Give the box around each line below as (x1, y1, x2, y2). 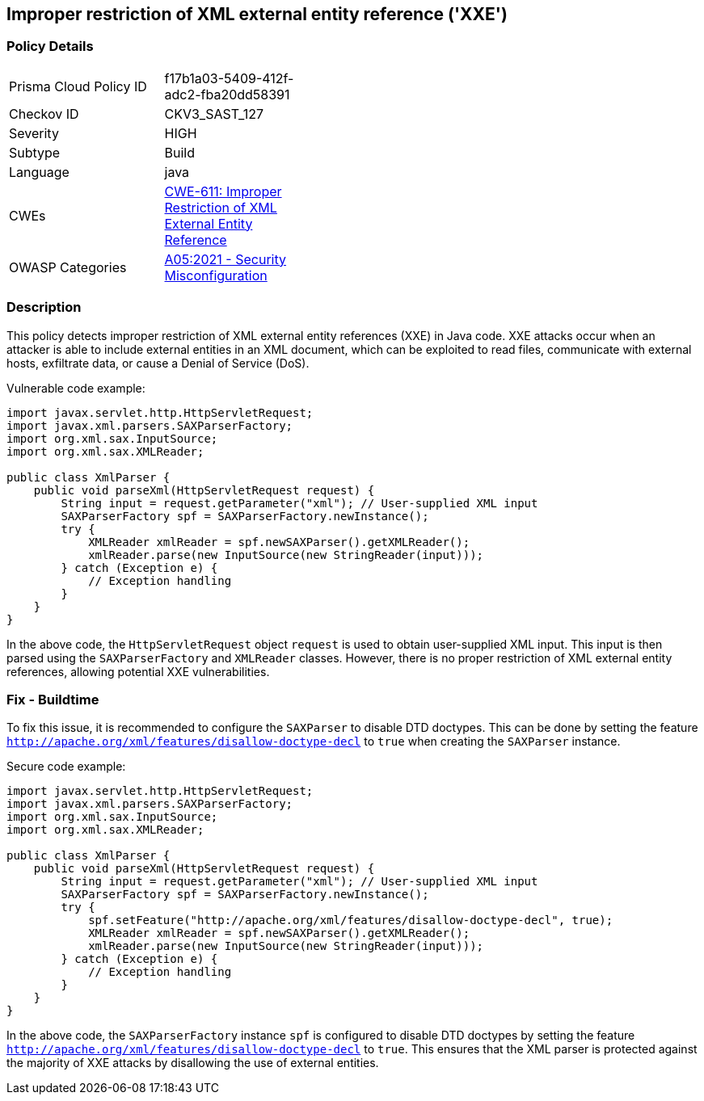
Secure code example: (6, 759, 126, 774)
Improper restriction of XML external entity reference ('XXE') (6, 4, 508, 24)
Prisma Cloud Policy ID (9, 78, 147, 95)
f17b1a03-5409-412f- (164, 69, 294, 86)
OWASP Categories (9, 258, 127, 275)
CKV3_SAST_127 (164, 105, 263, 122)
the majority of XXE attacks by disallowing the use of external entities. (6, 1056, 379, 1070)
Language (9, 163, 70, 180)
